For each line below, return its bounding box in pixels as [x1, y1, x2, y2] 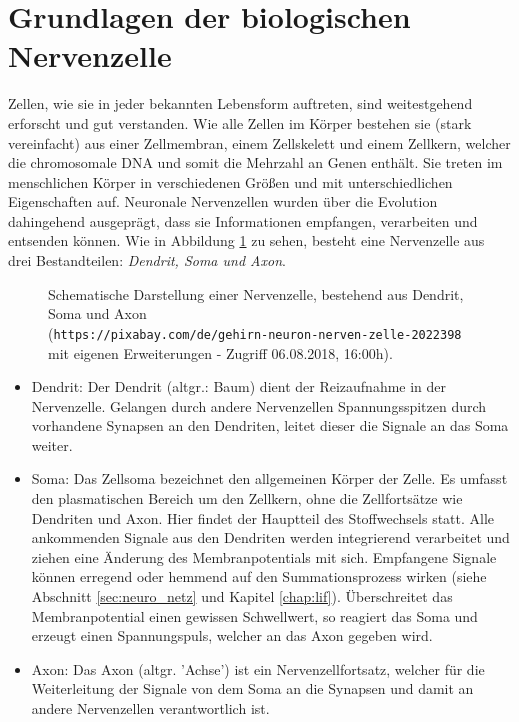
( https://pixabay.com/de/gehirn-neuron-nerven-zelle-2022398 [48, 322, 462, 343]
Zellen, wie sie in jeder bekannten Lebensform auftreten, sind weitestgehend [8, 93, 473, 114]
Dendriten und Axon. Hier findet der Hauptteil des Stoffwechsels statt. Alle [31, 507, 495, 528]
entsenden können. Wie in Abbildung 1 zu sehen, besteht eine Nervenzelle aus [8, 230, 485, 251]
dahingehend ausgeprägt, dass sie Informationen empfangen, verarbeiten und [8, 210, 478, 231]
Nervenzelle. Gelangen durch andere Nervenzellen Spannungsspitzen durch [31, 395, 487, 416]
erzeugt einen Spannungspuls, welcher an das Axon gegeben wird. [31, 625, 433, 646]
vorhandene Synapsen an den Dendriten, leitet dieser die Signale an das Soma [31, 415, 509, 436]
